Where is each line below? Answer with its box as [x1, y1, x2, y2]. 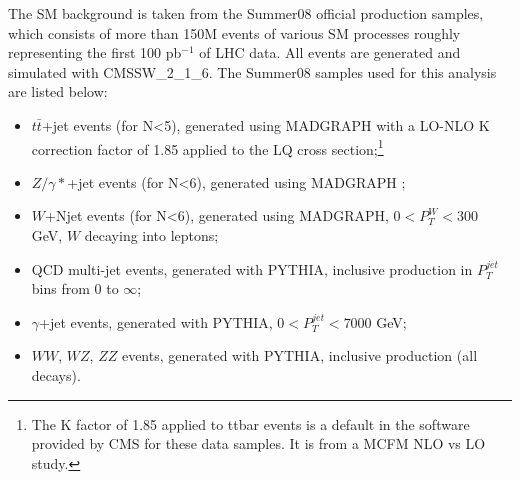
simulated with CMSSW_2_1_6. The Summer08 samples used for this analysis [8, 61, 497, 82]
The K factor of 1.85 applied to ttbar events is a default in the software [31, 413, 470, 434]
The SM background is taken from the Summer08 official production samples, [8, 3, 484, 23]
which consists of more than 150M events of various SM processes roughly [8, 22, 461, 43]
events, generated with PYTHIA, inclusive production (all [121, 345, 478, 366]
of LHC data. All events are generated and [199, 42, 461, 63]
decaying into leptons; [84, 225, 219, 245]
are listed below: [8, 81, 108, 102]
